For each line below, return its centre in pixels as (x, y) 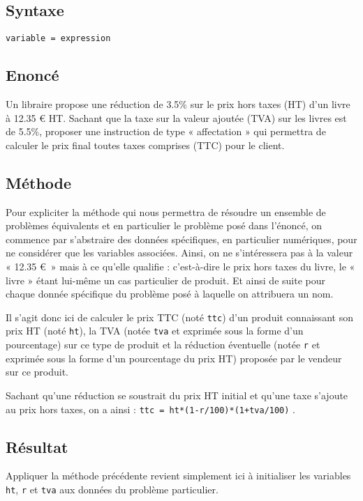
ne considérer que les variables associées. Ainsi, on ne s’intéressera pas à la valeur (179, 253)
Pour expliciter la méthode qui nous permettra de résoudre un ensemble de (166, 211)
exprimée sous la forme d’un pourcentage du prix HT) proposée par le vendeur (174, 358)
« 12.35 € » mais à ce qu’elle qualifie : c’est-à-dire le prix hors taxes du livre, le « (180, 267)
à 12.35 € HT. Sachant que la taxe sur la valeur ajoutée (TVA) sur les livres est (176, 117)
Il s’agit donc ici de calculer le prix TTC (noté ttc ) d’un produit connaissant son (179, 317)
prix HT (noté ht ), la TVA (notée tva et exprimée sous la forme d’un (155, 331)
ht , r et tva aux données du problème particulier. (112, 489)
